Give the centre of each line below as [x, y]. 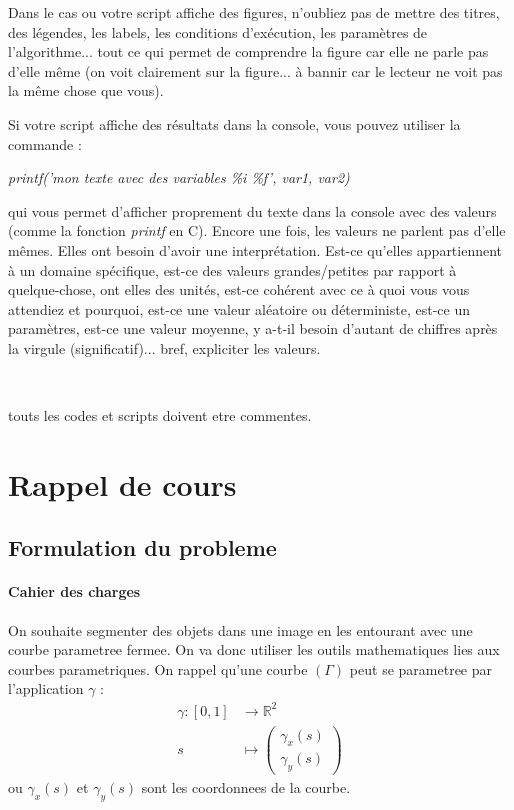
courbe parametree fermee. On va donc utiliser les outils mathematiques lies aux [254, 649]
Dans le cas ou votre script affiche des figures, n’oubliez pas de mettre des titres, [254, 12]
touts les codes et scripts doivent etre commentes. [160, 415]
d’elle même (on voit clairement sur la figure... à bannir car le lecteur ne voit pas [255, 70]
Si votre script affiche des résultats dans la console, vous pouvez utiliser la [234, 123]
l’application [46, 688]
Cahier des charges [74, 591]
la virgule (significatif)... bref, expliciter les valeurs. [164, 347]
